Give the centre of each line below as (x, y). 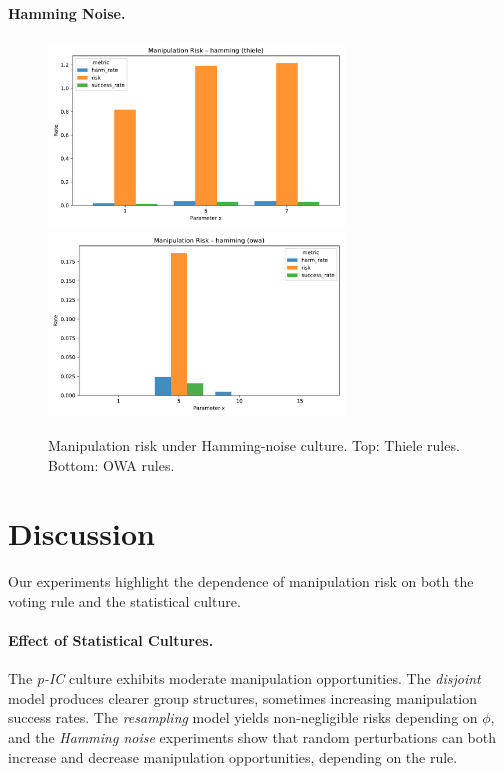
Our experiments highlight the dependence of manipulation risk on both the (241, 581)
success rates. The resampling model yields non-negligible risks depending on (243, 717)
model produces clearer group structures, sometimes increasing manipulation (242, 697)
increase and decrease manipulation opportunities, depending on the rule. (233, 756)
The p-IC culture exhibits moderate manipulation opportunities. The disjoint (244, 678)
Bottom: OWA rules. (111, 464)
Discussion (81, 533)
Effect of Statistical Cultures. (111, 640)
